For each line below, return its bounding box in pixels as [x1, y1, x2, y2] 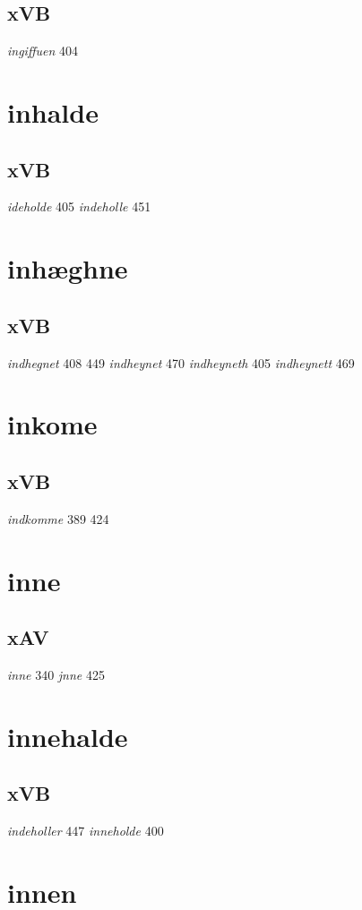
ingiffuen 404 [7, 41, 78, 60]
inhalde [7, 93, 99, 130]
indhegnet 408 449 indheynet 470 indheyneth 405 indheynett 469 [7, 353, 355, 372]
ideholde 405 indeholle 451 [7, 197, 151, 216]
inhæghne [7, 250, 128, 287]
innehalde [7, 717, 128, 754]
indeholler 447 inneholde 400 [7, 821, 164, 840]
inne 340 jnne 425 [7, 665, 105, 683]
